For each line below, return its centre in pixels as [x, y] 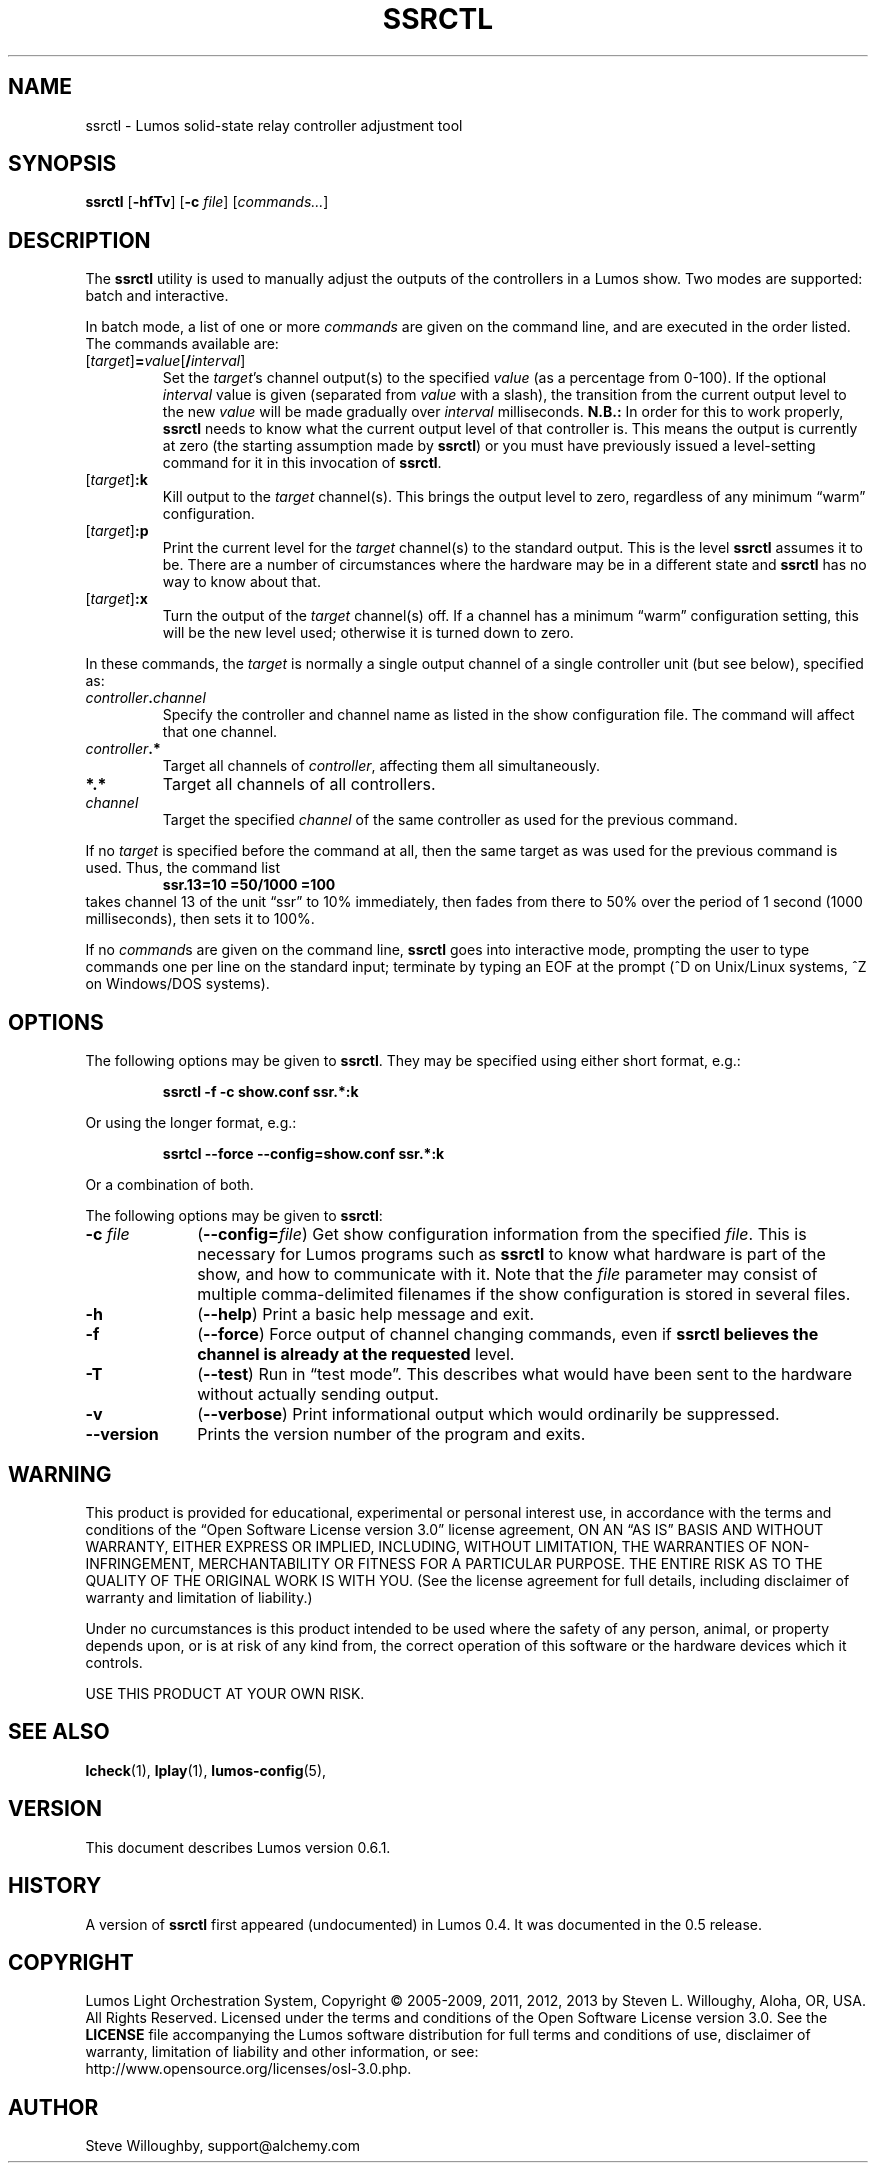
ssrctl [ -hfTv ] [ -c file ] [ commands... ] [207, 202]
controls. [114, 1662]
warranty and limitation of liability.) [199, 1597]
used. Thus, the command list [182, 868]
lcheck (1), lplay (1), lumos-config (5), [206, 1770]
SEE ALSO [59, 1732]
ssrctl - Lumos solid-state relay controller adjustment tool [274, 125]
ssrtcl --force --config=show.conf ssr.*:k [303, 1154]
